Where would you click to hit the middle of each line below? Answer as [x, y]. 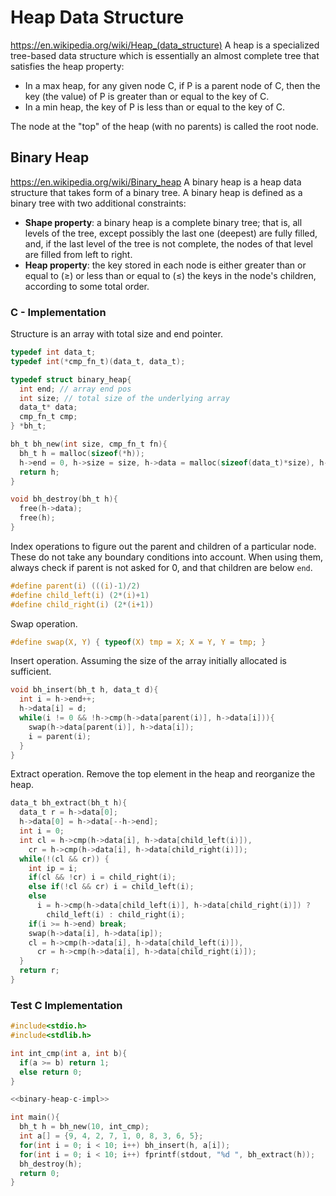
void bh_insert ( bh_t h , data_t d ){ [84, 690]
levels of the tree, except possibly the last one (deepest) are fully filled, [171, 233]
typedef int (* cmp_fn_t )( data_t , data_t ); [98, 361]
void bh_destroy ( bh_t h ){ [64, 499]
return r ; [39, 971]
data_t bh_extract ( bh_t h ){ [69, 803]
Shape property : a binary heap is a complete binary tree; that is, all [163, 222]
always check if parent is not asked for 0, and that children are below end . [161, 567]
